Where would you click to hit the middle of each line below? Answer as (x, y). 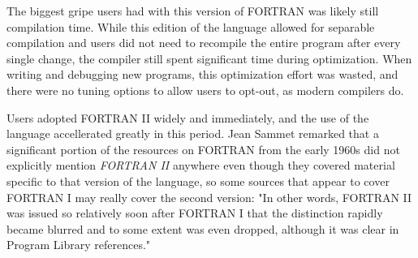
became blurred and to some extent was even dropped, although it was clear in (203, 228)
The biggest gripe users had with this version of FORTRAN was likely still (193, 11)
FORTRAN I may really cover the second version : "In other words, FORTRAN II (209, 197)
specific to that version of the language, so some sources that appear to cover (198, 181)
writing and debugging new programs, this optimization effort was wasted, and (203, 74)
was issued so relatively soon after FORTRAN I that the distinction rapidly (195, 213)
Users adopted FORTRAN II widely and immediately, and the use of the (188, 117)
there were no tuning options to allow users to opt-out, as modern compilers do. (205, 90)
